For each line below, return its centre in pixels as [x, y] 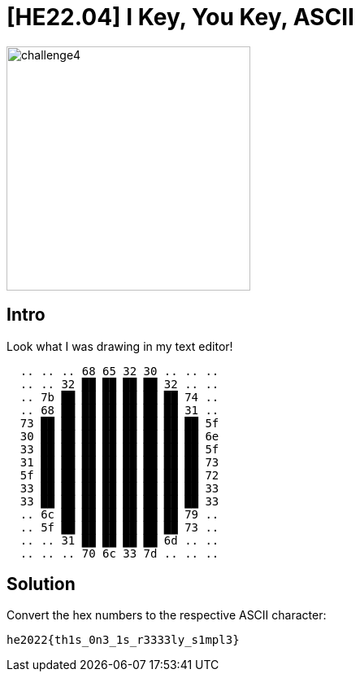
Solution [41, 584]
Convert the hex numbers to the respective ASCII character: [167, 615]
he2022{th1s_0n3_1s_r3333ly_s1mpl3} [123, 640]
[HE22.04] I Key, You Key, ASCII [180, 17]
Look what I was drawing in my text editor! [120, 346]
